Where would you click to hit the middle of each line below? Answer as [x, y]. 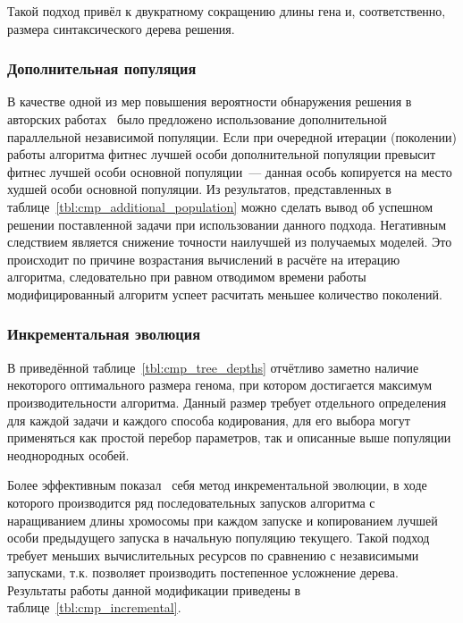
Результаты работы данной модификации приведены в [154, 589]
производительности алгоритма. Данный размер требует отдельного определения [227, 402]
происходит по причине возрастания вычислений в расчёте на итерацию [204, 259]
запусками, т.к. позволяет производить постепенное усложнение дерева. [203, 572]
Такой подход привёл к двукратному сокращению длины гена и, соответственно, [227, 11]
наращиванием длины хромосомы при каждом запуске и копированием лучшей [223, 520]
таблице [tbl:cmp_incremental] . [94, 607]
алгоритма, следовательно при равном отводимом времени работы [187, 277]
